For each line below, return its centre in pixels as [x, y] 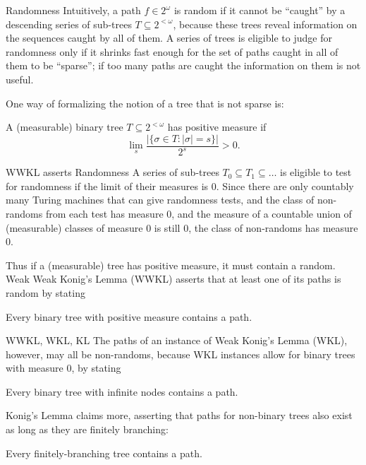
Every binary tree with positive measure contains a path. [129, 316]
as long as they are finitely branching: [87, 429]
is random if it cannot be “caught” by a [260, 10]
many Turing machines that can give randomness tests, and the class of [160, 200]
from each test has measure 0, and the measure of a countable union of [199, 213]
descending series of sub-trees [69, 24]
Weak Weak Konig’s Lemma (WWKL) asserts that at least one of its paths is [173, 279]
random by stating [45, 292]
